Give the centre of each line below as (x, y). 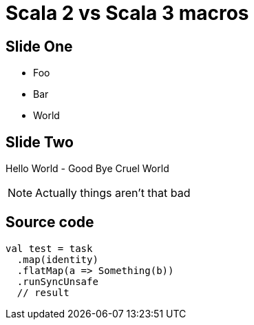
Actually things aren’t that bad (113, 193)
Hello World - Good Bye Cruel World (87, 169)
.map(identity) (57, 259)
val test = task (49, 248)
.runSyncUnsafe (57, 281)
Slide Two (40, 142)
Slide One (39, 46)
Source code (50, 222)
